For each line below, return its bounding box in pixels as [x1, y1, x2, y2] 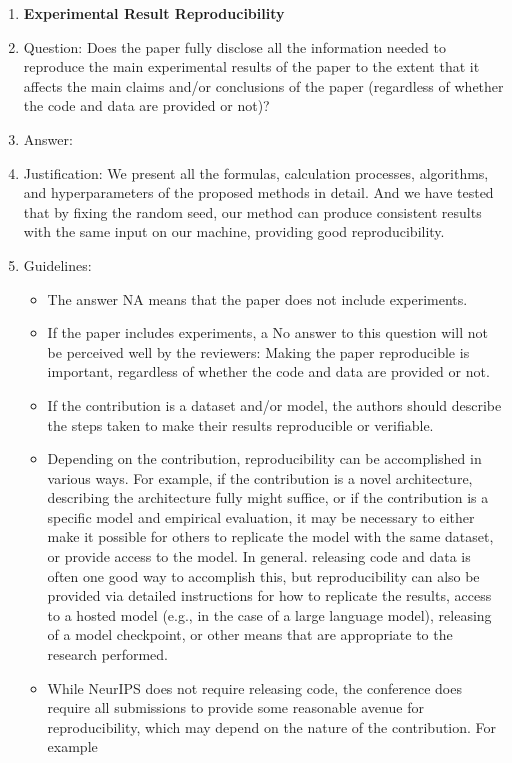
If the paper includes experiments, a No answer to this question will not [47, 322, 488, 343]
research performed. [47, 644, 168, 665]
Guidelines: [23, 254, 92, 275]
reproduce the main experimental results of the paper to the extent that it [23, 56, 480, 77]
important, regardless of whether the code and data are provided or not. [47, 361, 490, 382]
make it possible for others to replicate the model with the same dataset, [47, 526, 494, 547]
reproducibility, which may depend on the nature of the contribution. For [47, 716, 497, 737]
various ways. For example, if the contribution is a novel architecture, [47, 467, 473, 488]
